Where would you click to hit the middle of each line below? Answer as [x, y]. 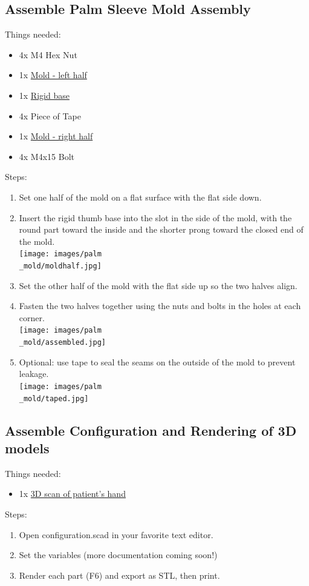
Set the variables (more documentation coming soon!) [118, 555]
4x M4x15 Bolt [47, 156]
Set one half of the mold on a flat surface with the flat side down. [140, 197]
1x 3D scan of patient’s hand [72, 494]
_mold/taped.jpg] [54, 398]
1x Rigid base [44, 95]
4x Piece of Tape [50, 115]
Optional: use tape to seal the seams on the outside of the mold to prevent [157, 361]
